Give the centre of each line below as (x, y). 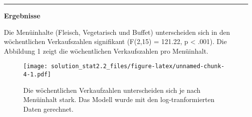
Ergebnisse (22, 15)
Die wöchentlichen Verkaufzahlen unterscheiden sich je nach (112, 90)
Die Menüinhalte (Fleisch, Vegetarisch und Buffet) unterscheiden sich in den (117, 32)
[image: (36, 66)
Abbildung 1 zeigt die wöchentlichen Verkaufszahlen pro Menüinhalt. (106, 51)
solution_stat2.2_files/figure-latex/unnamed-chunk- (138, 66)
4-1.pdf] (37, 75)
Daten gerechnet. (48, 109)
